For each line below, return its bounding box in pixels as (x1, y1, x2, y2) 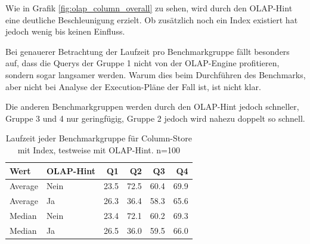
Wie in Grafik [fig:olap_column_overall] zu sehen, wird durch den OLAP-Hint (5, 2, 293, 14)
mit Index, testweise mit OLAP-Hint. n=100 (17, 143, 180, 156)
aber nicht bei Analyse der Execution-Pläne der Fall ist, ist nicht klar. (5, 80, 261, 92)
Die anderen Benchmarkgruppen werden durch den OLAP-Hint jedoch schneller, (5, 100, 299, 113)
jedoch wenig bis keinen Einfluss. (5, 25, 125, 38)
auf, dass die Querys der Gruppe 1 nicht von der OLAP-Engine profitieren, (5, 57, 280, 69)
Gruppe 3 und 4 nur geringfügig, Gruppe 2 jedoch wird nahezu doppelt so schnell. (5, 112, 305, 124)
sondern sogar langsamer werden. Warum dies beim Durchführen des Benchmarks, (5, 68, 306, 81)
